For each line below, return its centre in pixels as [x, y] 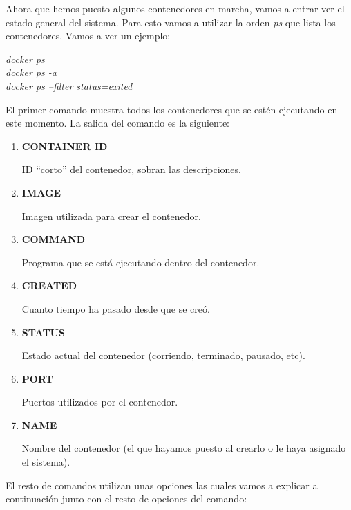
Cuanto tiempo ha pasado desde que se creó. [116, 308]
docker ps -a [31, 72]
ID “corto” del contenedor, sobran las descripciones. [131, 169]
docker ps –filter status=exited [69, 85]
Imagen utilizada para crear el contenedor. [111, 216]
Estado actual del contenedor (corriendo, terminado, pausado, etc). [163, 355]
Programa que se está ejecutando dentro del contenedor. [141, 262]
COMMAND [54, 239]
